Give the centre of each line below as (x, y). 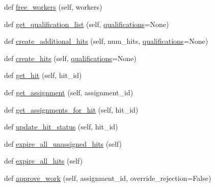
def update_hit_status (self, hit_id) (61, 127)
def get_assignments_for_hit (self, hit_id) (71, 109)
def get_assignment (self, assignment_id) (69, 92)
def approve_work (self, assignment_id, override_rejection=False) (108, 178)
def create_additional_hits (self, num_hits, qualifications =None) (106, 41)
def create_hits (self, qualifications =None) (70, 58)
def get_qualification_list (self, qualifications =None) (87, 24)
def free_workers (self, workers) (53, 7)
